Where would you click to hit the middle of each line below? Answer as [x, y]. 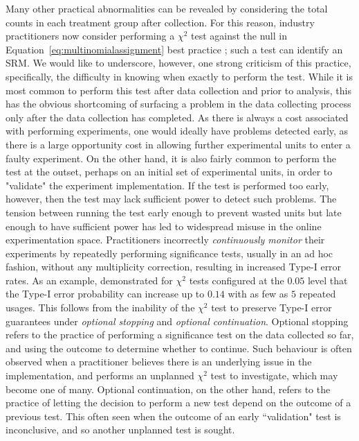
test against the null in [239, 36]
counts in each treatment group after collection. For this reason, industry [160, 22]
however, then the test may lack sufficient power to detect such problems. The [171, 199]
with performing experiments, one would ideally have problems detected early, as [177, 131]
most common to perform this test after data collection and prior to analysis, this [178, 90]
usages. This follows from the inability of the [100, 308]
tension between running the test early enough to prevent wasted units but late [174, 212]
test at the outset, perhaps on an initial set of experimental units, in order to [169, 172]
